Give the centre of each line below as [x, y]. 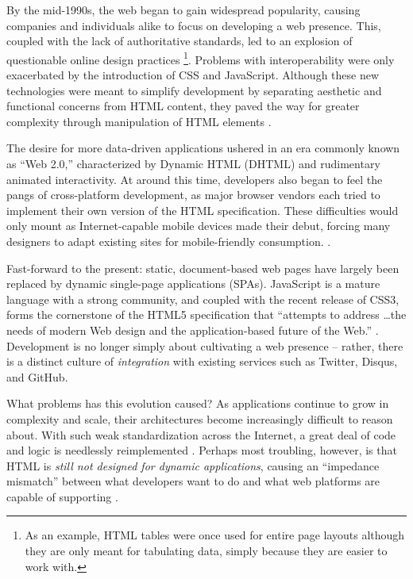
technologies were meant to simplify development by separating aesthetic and [194, 90]
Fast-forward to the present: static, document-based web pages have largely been [203, 268]
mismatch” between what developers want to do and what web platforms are [193, 481]
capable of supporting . [62, 496]
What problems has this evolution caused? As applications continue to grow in [198, 403]
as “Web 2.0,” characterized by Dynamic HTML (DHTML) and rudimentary [193, 163]
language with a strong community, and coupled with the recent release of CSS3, [203, 299]
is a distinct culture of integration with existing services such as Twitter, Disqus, [202, 361]
